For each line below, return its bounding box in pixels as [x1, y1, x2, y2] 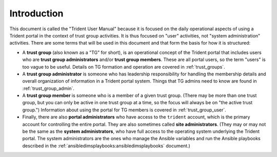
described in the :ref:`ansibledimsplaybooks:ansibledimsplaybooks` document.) [22, 143, 191, 149]
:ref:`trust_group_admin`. [22, 85, 74, 91]
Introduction [9, 8, 64, 19]
